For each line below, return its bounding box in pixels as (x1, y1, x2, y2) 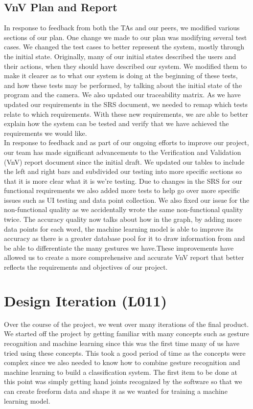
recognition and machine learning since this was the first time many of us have (4, 338, 240, 348)
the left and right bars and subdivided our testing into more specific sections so (4, 166, 242, 176)
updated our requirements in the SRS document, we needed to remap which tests (4, 99, 248, 109)
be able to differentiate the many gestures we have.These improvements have (4, 242, 234, 253)
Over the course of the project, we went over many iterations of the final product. (4, 319, 249, 329)
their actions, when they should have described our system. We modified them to (4, 61, 247, 71)
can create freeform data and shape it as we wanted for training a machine (4, 386, 228, 396)
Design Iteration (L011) (4, 290, 167, 310)
